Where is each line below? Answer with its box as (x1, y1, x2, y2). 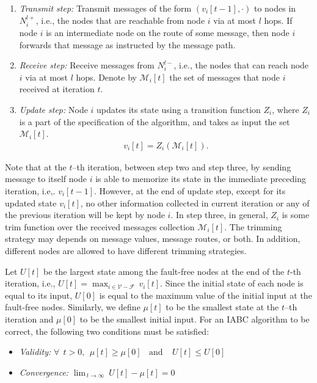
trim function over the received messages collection (5, 220, 195, 233)
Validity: (19, 345, 51, 358)
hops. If (264, 13, 293, 26)
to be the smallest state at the (166, 301, 279, 313)
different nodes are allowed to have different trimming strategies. (5, 244, 247, 257)
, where (272, 103, 299, 115)
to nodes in (253, 2, 296, 14)
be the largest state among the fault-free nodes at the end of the (43, 264, 285, 277)
